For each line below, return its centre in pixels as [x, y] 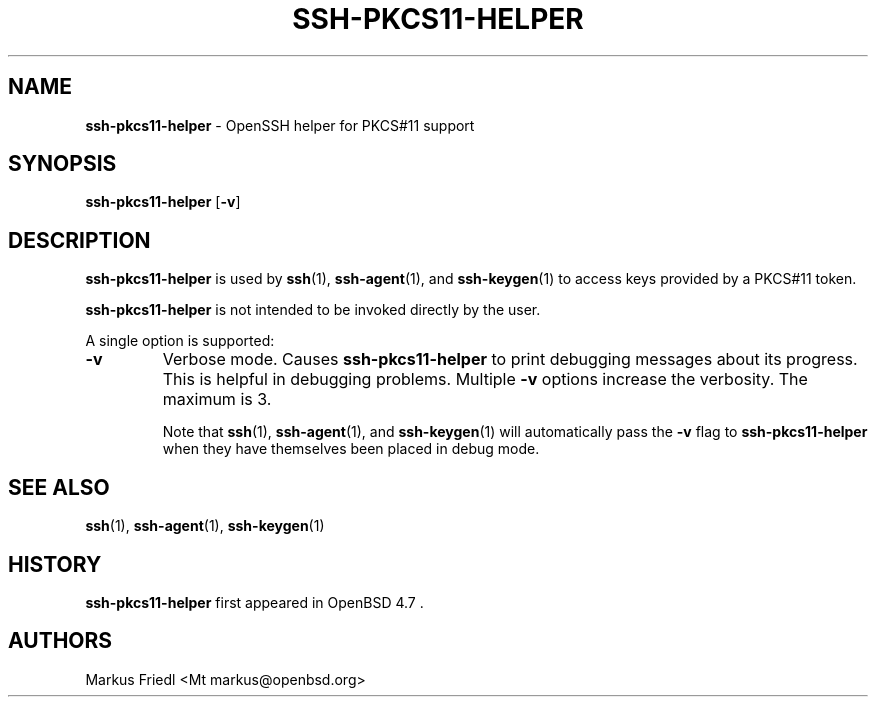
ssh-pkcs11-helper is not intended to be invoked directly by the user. [313, 310]
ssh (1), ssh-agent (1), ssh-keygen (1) [205, 526]
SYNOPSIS [62, 164]
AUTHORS [60, 641]
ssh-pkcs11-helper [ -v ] [163, 202]
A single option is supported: [180, 341]
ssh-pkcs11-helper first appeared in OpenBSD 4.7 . [254, 602]
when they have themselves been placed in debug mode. [351, 449]
